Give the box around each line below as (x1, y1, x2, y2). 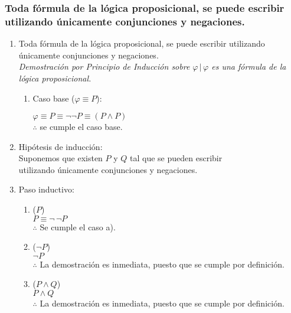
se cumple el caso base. (40, 120, 123, 133)
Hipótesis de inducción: (18, 140, 103, 152)
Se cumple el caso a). (40, 220, 116, 233)
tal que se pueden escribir (130, 152, 223, 164)
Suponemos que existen (18, 152, 103, 164)
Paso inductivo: (18, 183, 74, 195)
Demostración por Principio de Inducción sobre (18, 60, 190, 73)
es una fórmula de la (211, 60, 286, 73)
